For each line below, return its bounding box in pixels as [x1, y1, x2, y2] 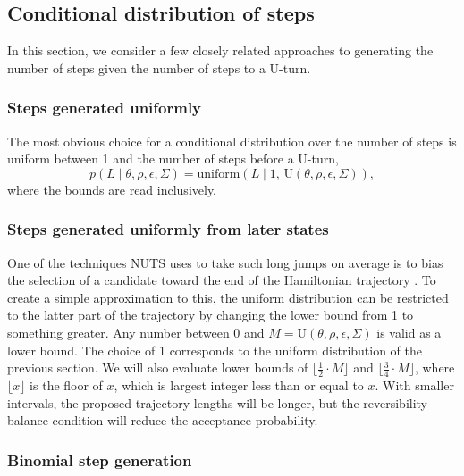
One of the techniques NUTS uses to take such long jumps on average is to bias [7, 253, 443, 271]
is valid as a [376, 322, 442, 341]
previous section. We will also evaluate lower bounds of [7, 358, 308, 377]
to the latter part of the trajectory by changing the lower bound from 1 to [7, 305, 414, 324]
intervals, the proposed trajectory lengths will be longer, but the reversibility [7, 393, 428, 412]
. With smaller [375, 376, 454, 394]
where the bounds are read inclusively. [7, 180, 217, 198]
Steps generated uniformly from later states [7, 218, 329, 240]
